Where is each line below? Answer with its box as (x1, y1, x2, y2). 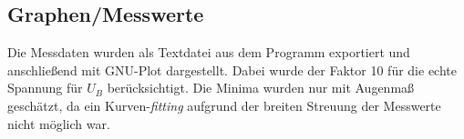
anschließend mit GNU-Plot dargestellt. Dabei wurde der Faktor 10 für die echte (7, 60, 457, 79)
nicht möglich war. (7, 114, 110, 133)
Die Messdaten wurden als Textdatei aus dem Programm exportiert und (7, 43, 410, 62)
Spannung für (7, 78, 83, 97)
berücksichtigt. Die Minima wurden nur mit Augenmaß (107, 78, 415, 97)
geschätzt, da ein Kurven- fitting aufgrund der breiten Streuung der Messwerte (7, 95, 441, 114)
